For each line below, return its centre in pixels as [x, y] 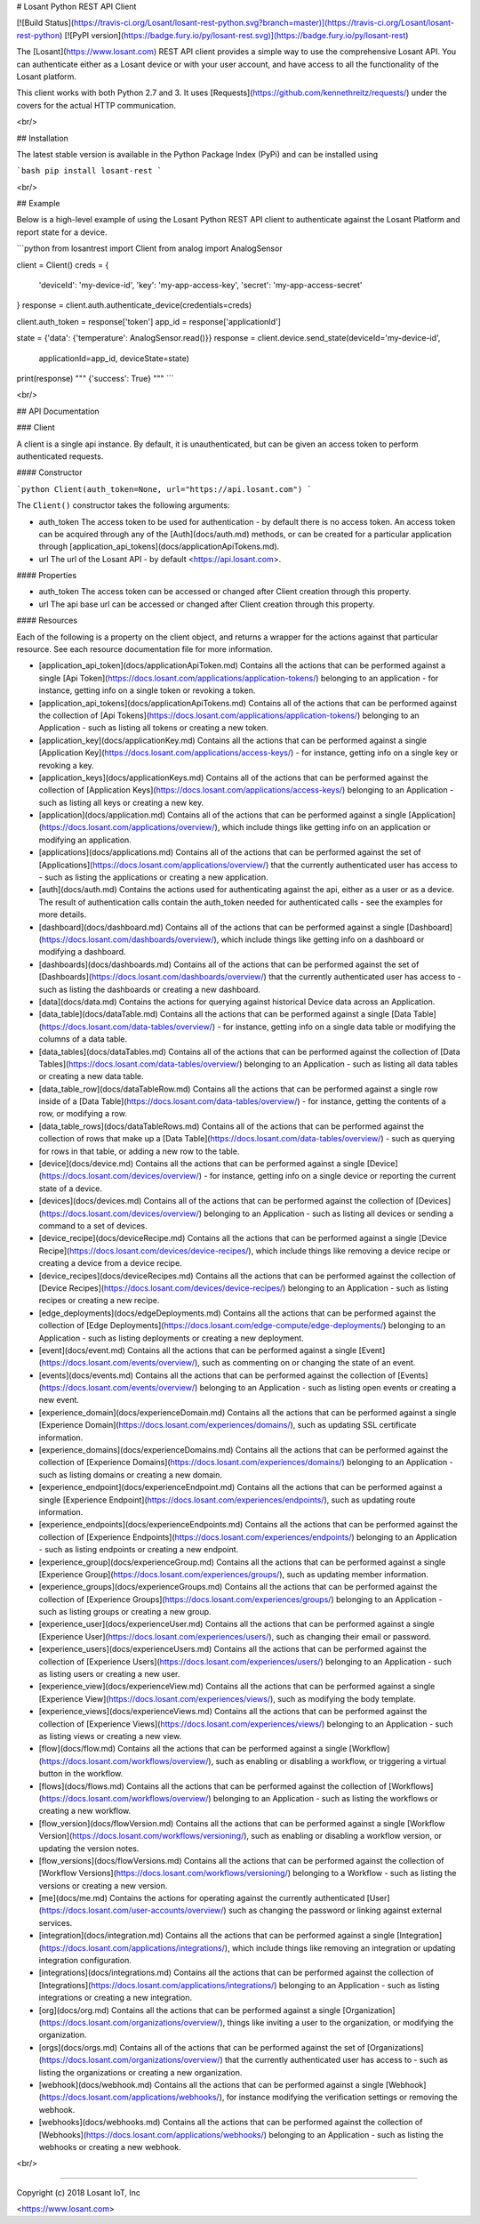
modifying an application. [85, 840]
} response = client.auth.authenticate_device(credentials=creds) [134, 305]
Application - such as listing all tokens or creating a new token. [153, 728]
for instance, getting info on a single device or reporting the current [333, 1176]
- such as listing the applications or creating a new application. [153, 877]
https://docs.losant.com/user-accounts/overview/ [132, 1910]
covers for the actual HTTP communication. [96, 105]
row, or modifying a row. [83, 1114]
